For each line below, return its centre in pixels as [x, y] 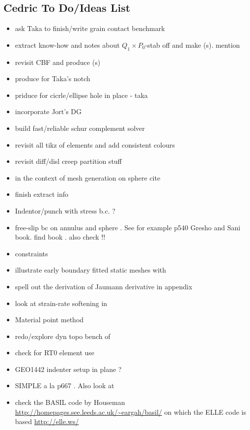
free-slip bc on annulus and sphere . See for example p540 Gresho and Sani [128, 227]
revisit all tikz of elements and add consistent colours [95, 144]
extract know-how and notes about [67, 45]
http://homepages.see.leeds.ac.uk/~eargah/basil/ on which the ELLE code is [131, 412]
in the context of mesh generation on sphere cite [88, 177]
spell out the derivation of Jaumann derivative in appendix [104, 286]
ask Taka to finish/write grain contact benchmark [90, 28]
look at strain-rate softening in [61, 303]
